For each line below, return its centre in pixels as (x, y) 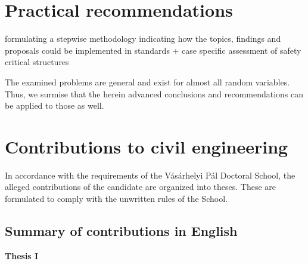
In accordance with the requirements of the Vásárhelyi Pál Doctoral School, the (150, 175)
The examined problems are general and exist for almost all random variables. (147, 82)
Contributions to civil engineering (147, 146)
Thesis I (22, 255)
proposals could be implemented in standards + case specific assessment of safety (153, 50)
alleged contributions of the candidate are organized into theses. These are (141, 187)
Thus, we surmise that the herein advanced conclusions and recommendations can (154, 93)
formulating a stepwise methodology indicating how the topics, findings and (143, 39)
